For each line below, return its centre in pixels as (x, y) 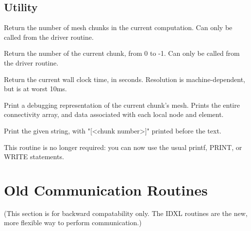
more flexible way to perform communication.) (73, 223)
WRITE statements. (34, 157)
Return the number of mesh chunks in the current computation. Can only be (118, 27)
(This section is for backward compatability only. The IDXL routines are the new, (126, 213)
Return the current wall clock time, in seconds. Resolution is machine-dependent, (125, 79)
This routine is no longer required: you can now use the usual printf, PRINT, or (123, 147)
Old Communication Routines (106, 190)
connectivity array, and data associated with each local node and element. (114, 114)
